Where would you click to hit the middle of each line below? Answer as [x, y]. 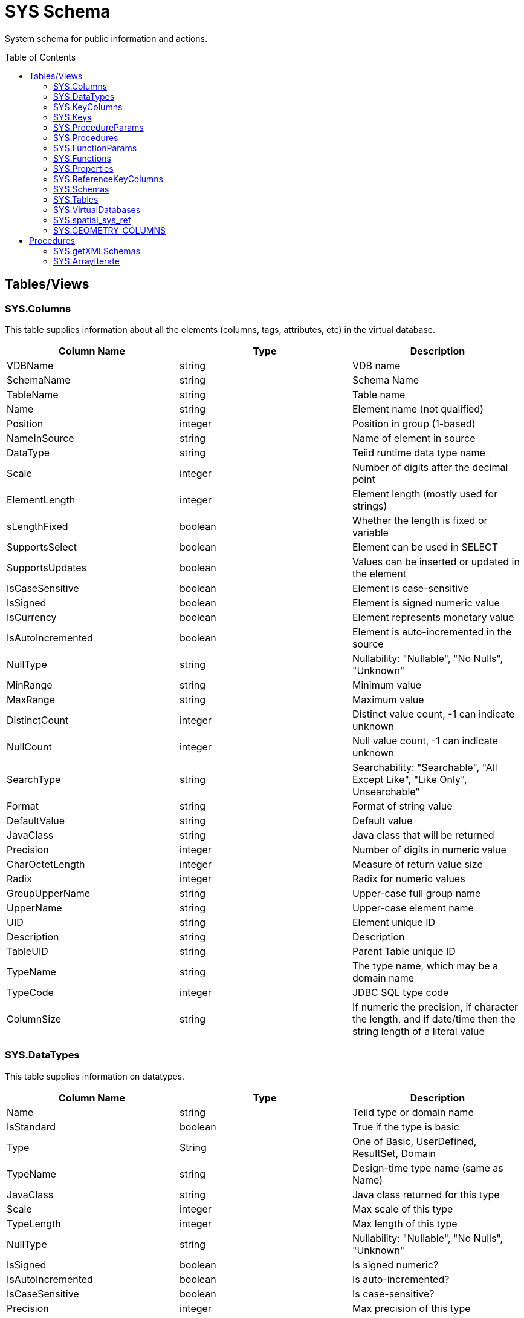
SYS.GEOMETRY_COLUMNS [109, 230]
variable [370, 532]
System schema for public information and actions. [106, 38]
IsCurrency [32, 617]
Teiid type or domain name [413, 1112]
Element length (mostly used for [425, 493]
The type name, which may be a [425, 966]
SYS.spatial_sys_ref [92, 220]
